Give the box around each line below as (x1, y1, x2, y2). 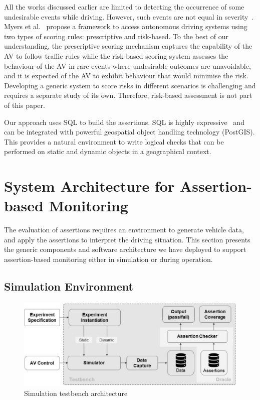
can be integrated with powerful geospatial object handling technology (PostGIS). (4, 126, 255, 137)
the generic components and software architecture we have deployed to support (4, 244, 246, 254)
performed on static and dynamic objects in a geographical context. (4, 146, 211, 157)
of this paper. (4, 99, 45, 110)
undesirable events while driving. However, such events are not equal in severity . (4, 11, 254, 22)
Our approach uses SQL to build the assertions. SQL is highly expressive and (4, 116, 244, 127)
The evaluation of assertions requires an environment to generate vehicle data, (4, 224, 244, 235)
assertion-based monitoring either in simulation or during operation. (4, 254, 213, 264)
